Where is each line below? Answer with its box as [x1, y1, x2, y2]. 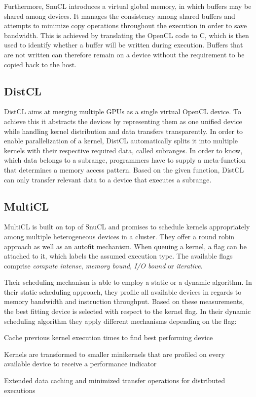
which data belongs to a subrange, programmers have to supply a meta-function [4, 155, 246, 165]
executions [4, 385, 36, 395]
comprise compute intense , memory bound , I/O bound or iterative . [4, 260, 203, 270]
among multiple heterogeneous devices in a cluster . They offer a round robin [4, 231, 235, 241]
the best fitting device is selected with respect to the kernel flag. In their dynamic [4, 306, 251, 316]
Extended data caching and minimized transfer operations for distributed [4, 375, 225, 386]
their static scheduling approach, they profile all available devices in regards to [4, 286, 242, 297]
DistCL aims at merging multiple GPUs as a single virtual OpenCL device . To [4, 106, 241, 117]
